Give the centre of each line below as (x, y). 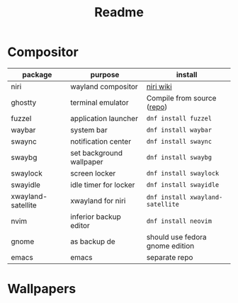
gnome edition (170, 246)
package (37, 74)
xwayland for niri (98, 200)
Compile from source (181, 98)
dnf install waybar (179, 130)
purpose (105, 74)
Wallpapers (42, 289)
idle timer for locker (103, 185)
